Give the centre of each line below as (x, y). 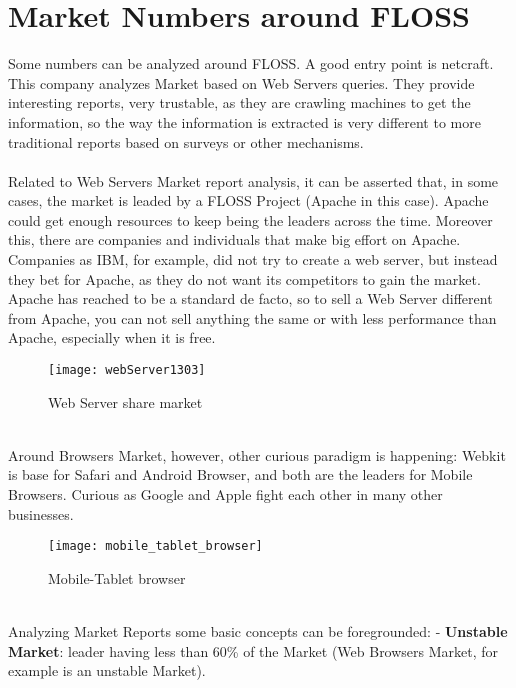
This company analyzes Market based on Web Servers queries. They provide (241, 82)
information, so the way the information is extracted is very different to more (244, 121)
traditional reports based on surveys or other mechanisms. (186, 141)
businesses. (41, 513)
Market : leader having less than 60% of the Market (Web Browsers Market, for (253, 650)
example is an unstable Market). (107, 670)
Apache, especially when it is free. (112, 337)
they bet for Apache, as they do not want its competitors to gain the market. (244, 278)
